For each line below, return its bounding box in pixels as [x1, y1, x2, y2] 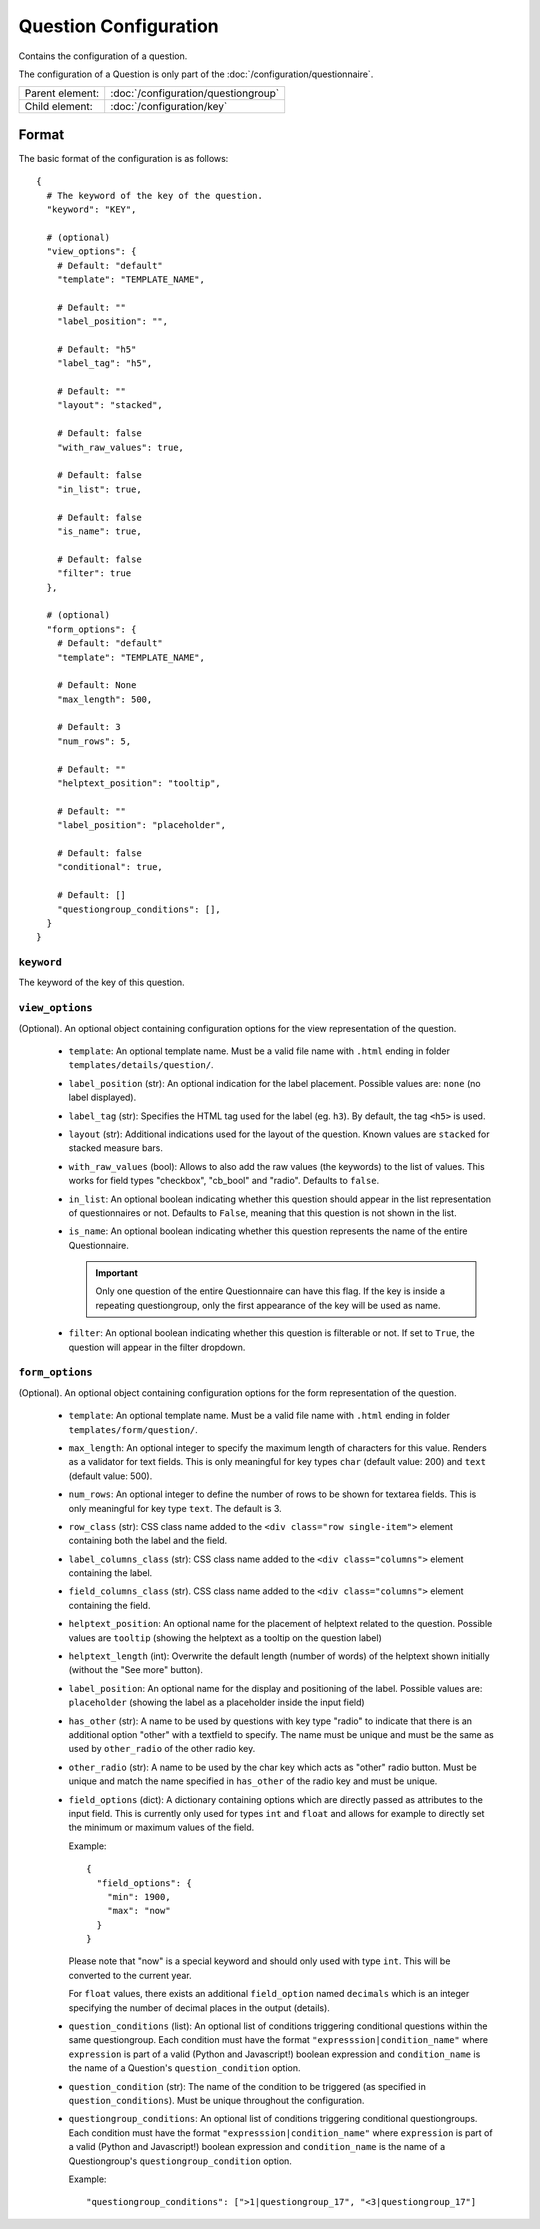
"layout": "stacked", [56, 400, 164, 411]
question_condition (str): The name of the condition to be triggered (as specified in [68, 2080, 427, 2092]
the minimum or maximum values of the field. [68, 1821, 255, 1834]
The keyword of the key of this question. [18, 976, 185, 989]
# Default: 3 [56, 721, 121, 733]
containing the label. [68, 1567, 153, 1579]
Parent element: [24, 86, 100, 100]
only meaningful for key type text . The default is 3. [68, 1502, 282, 1514]
